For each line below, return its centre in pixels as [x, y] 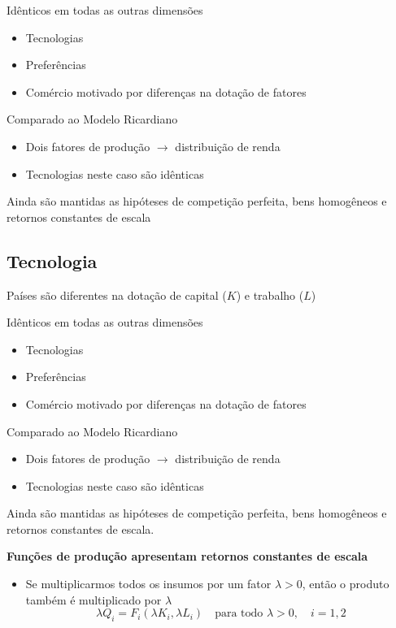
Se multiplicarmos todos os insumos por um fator [148, 584]
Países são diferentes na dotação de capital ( [117, 295]
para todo [239, 614]
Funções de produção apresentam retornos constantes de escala [187, 556]
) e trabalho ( [270, 295]
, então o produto [346, 584]
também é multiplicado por [94, 599]
